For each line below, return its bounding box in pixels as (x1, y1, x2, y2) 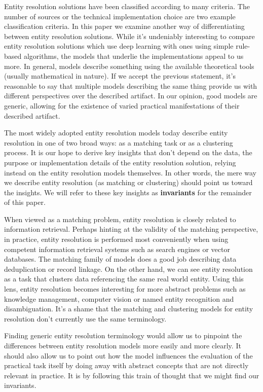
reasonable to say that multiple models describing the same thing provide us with (4, 80, 257, 91)
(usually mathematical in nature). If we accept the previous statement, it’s (4, 70, 236, 81)
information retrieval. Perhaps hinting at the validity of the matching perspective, (4, 224, 258, 234)
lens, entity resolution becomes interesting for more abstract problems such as (4, 283, 246, 294)
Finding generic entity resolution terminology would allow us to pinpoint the (4, 330, 242, 341)
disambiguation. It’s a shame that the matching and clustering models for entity (4, 303, 253, 314)
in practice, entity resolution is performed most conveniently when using (4, 234, 229, 244)
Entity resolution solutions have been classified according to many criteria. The (4, 1, 250, 11)
